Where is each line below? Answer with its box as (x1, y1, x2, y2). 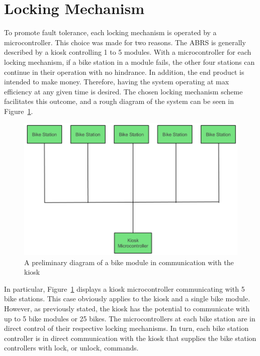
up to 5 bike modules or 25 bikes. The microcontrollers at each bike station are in (4, 313, 255, 323)
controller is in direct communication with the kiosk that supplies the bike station (4, 332, 256, 343)
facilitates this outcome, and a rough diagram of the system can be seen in (4, 96, 234, 106)
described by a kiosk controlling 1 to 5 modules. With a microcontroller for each (4, 47, 251, 57)
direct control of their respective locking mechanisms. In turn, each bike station (4, 323, 249, 333)
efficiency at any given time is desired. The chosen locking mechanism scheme (4, 86, 243, 96)
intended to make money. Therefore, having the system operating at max (4, 76, 229, 87)
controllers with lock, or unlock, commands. (4, 342, 139, 353)
